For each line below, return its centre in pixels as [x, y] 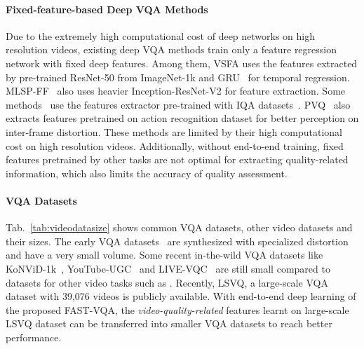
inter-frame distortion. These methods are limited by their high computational [174, 131]
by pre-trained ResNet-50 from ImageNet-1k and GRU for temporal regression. [178, 77]
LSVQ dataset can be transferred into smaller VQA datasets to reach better [169, 323]
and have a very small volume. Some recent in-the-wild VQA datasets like [164, 255]
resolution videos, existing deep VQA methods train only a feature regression [171, 49]
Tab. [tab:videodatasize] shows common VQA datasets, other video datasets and [179, 227]
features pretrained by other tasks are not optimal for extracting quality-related [177, 159]
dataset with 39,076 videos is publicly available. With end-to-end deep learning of [181, 296]
